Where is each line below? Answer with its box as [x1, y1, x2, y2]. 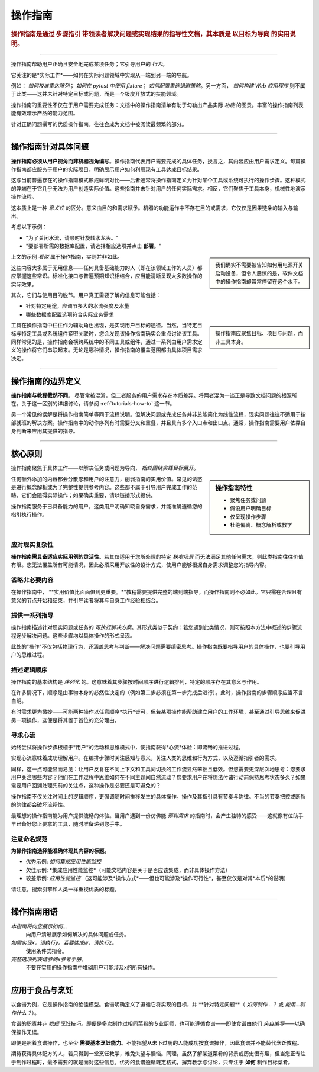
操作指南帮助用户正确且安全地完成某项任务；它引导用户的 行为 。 [11, 60, 168, 67]
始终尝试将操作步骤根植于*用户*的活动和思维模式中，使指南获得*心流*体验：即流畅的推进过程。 [11, 743, 245, 751]
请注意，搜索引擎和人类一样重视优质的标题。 [11, 886, 120, 893]
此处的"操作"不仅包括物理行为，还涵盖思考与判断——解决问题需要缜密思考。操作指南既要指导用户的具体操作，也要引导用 [11, 643, 306, 650]
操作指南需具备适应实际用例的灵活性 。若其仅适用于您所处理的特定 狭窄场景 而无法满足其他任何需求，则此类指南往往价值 [11, 553, 304, 560]
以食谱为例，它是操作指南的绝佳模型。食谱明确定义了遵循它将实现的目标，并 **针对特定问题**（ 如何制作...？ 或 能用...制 [11, 1001, 305, 1008]
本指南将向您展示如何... [11, 922, 68, 929]
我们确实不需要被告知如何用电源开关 [215, 261, 304, 269]
